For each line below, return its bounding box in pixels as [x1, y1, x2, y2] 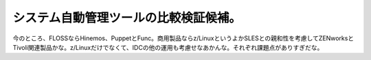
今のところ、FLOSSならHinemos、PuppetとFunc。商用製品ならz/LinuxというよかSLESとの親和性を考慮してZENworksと [12, 34, 355, 42]
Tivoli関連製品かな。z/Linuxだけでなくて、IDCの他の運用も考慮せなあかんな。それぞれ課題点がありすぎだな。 [12, 43, 324, 51]
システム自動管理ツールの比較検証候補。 [12, 10, 242, 25]
